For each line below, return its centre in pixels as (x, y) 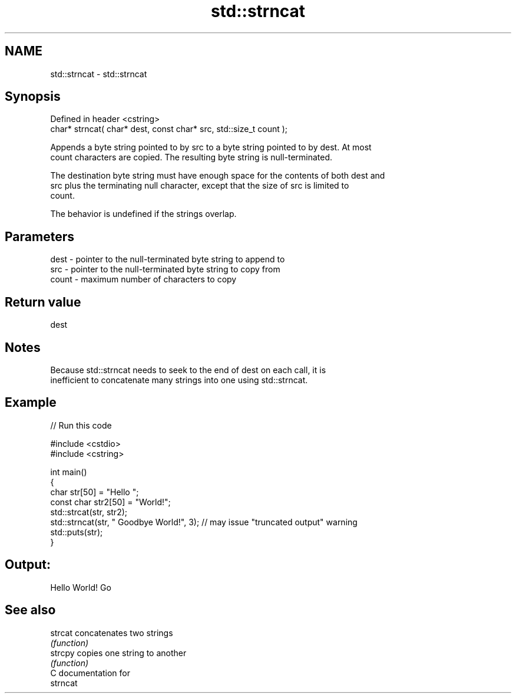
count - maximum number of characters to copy (143, 279)
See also (30, 610)
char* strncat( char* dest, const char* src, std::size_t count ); (169, 129)
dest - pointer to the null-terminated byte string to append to (168, 259)
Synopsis (33, 97)
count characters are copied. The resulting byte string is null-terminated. (191, 157)
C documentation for (90, 673)
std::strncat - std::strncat (99, 74)
